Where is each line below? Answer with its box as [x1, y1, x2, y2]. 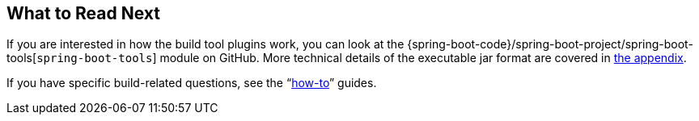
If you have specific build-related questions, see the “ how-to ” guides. [6, 76, 377, 90]
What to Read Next [6, 3, 160, 23]
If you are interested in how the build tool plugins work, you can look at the [6, 37, 405, 52]
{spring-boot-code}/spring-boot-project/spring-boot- [407, 37, 693, 52]
